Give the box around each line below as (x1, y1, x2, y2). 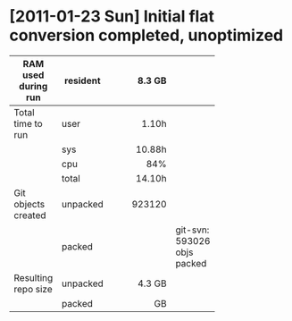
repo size (13, 283, 54, 295)
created (13, 208, 46, 221)
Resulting (13, 271, 54, 283)
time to (13, 117, 43, 130)
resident (63, 74, 101, 87)
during (19, 80, 48, 92)
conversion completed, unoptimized (9, 25, 284, 46)
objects (13, 198, 46, 210)
